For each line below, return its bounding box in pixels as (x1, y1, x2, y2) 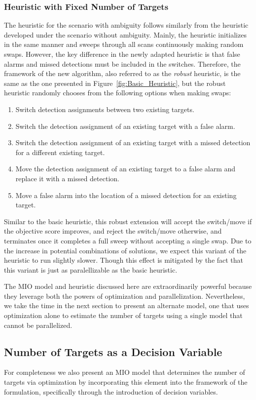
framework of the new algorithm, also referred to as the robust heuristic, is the (4, 68, 241, 79)
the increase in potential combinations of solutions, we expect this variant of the (4, 245, 247, 255)
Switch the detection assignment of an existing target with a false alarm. (15, 120, 235, 131)
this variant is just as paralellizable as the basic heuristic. (4, 264, 178, 275)
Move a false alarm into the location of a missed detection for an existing (15, 190, 237, 200)
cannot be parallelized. (4, 320, 73, 330)
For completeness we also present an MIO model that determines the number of (4, 367, 245, 377)
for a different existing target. (15, 147, 105, 157)
